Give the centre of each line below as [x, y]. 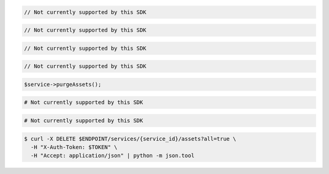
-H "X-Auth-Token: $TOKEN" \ [74, 147]
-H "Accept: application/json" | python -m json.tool [113, 156]
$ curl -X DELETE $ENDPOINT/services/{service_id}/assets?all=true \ [130, 139]
